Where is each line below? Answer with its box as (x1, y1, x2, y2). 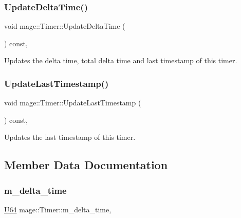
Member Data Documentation (4, 157, 168, 173)
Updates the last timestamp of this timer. (4, 132, 136, 142)
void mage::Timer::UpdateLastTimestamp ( (4, 97, 141, 108)
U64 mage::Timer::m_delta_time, (4, 204, 112, 214)
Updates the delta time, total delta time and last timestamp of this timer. (4, 55, 237, 66)
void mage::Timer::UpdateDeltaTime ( (4, 21, 125, 31)
